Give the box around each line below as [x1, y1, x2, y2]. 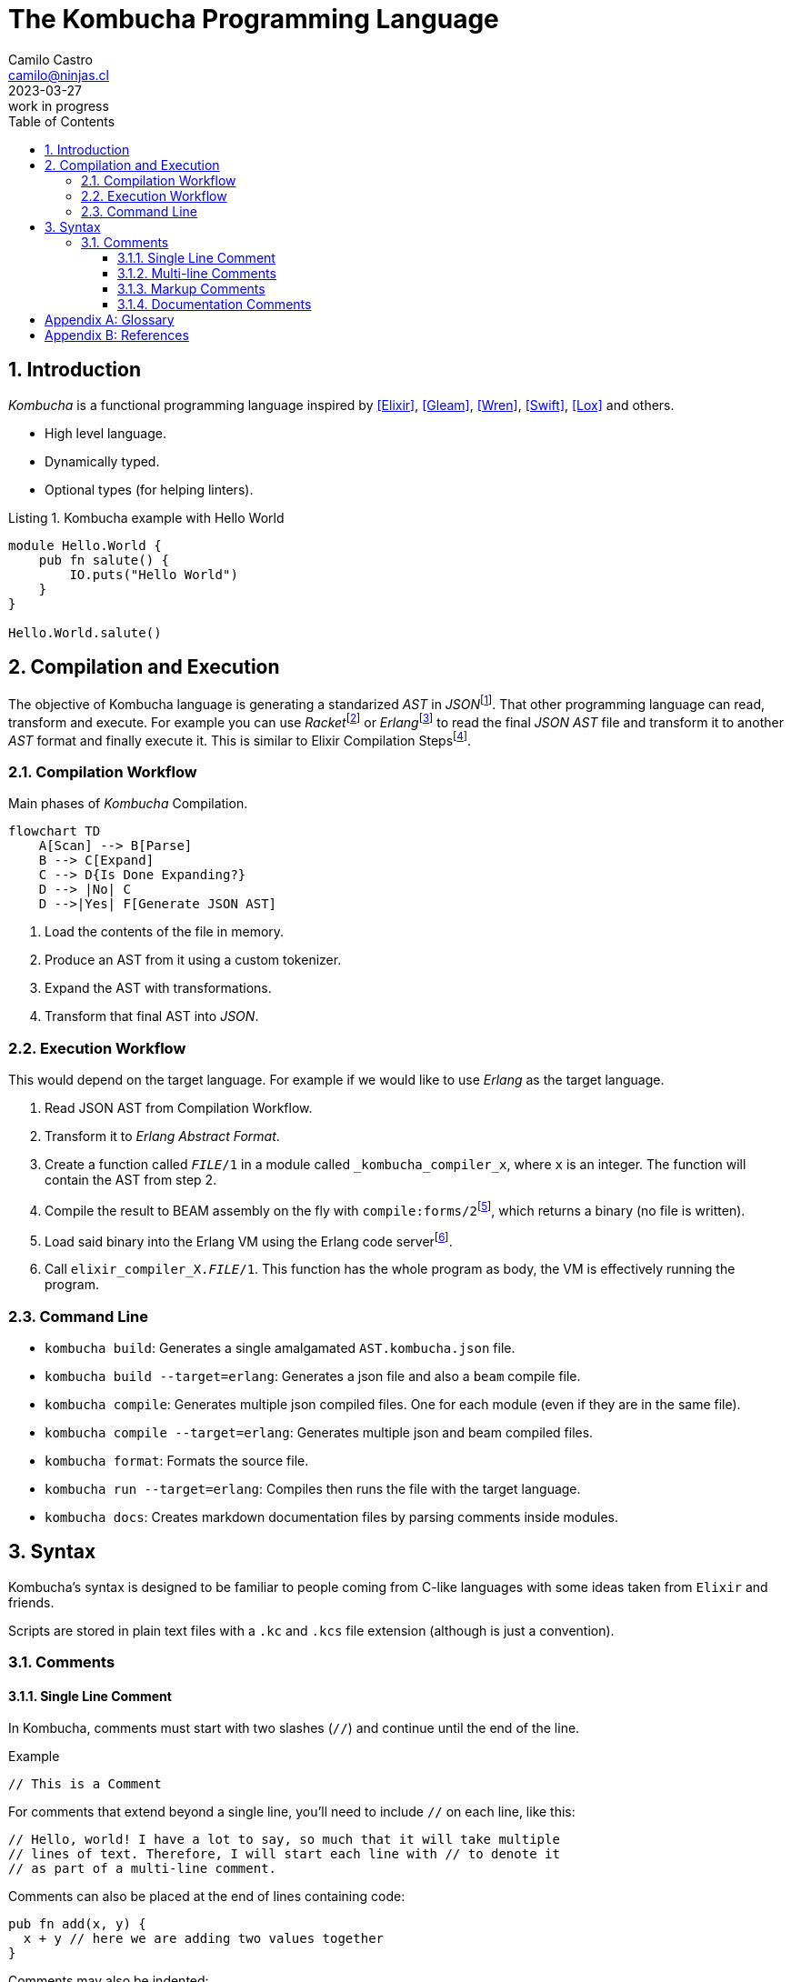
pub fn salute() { [38, 552, 170, 567]
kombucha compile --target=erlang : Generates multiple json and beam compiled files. [45, 1424, 594, 1440]
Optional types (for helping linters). [45, 481, 254, 497]
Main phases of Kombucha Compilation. [8, 796, 248, 812]
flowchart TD [8, 824, 101, 839]
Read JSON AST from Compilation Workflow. [45, 1099, 313, 1116]
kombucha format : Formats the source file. [45, 1452, 309, 1468]
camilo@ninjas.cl [8, 66, 109, 83]
